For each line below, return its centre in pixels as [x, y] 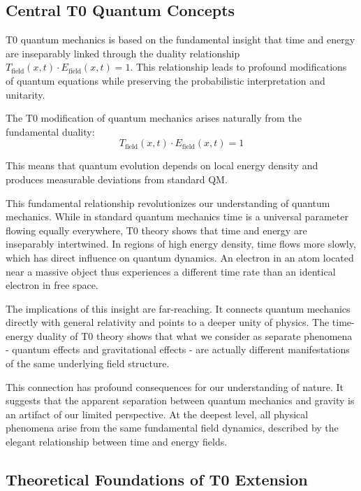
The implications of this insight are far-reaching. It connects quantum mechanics [178, 308]
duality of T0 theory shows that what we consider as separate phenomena [194, 335]
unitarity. [25, 94]
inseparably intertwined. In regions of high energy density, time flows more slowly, [181, 244]
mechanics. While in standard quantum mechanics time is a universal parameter [177, 216]
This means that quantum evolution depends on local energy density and [162, 165]
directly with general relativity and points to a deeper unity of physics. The [168, 322]
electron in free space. [52, 285]
